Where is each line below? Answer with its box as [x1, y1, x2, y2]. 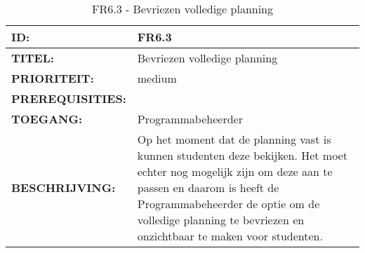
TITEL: [11, 50, 54, 66]
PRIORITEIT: [11, 70, 94, 86]
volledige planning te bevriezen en [137, 212, 305, 228]
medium [137, 70, 177, 86]
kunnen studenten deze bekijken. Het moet [137, 147, 347, 163]
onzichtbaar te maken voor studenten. [137, 228, 323, 244]
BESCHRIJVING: [11, 179, 116, 196]
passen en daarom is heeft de [137, 179, 279, 196]
